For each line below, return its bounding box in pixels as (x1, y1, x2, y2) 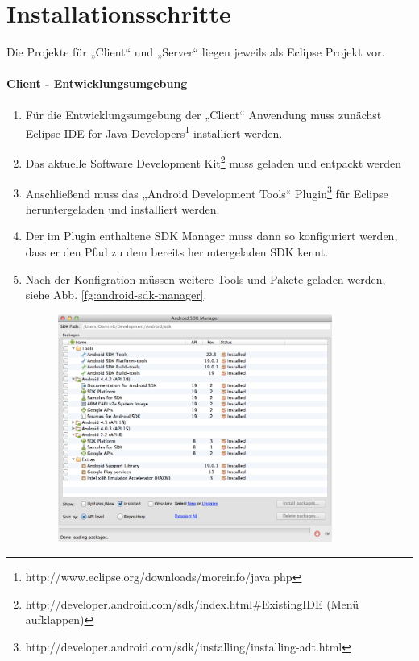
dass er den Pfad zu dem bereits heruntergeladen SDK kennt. (25, 243, 329, 260)
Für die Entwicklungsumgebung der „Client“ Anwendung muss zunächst (25, 106, 382, 123)
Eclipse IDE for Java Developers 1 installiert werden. (25, 123, 283, 141)
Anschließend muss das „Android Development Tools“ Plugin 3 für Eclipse (25, 182, 388, 202)
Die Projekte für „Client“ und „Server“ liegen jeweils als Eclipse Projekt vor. (6, 44, 385, 60)
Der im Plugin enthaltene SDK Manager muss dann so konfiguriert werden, (25, 227, 398, 244)
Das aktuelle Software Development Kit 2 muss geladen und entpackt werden (25, 152, 401, 172)
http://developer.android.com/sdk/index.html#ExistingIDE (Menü (25, 595, 359, 612)
